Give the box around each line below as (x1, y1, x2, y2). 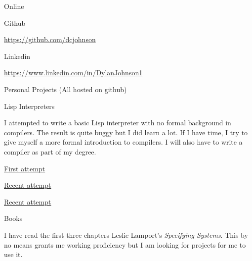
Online (4, 1, 24, 11)
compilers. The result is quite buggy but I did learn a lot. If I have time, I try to (4, 127, 248, 137)
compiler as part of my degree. (4, 146, 96, 157)
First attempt (4, 163, 45, 173)
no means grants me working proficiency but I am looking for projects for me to (4, 239, 246, 250)
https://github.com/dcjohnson (4, 34, 96, 45)
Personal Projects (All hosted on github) (4, 84, 127, 94)
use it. (4, 249, 23, 260)
